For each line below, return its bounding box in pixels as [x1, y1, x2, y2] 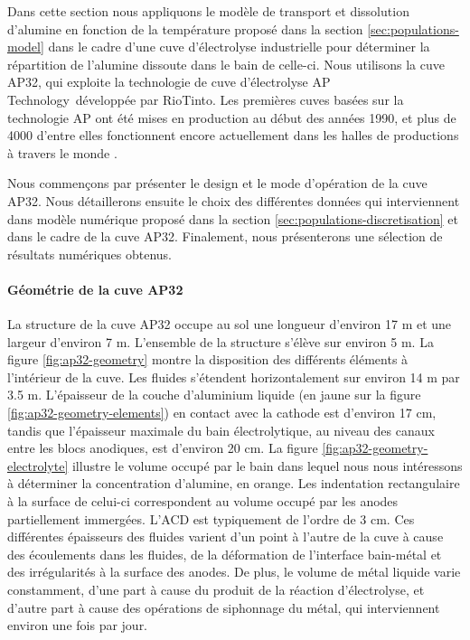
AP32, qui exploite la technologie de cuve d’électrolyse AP [7, 72, 331, 91]
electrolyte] [7, 456, 69, 475]
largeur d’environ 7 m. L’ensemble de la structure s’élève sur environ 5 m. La [7, 332, 434, 351]
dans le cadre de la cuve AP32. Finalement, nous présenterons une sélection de [7, 227, 443, 246]
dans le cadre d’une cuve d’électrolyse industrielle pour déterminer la [48, 37, 430, 56]
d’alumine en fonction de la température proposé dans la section [7, 19, 363, 38]
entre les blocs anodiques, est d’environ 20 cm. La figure [7, 438, 318, 457]
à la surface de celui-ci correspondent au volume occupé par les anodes [7, 492, 399, 511]
